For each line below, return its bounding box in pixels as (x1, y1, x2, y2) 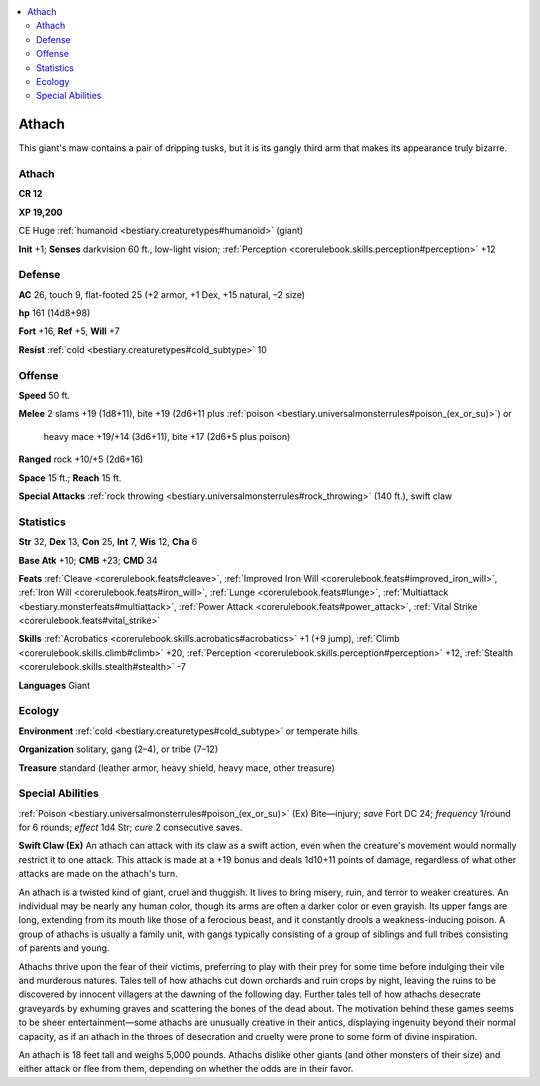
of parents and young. (18, 942, 110, 954)
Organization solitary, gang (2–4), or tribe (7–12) (18, 743, 219, 755)
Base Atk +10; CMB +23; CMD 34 (18, 554, 159, 566)
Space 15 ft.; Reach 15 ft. (18, 471, 122, 484)
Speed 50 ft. (18, 390, 70, 402)
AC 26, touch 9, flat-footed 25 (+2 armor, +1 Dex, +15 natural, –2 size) (18, 288, 305, 300)
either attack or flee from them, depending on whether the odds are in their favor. (18, 1063, 354, 1075)
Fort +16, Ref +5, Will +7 (18, 325, 120, 337)
